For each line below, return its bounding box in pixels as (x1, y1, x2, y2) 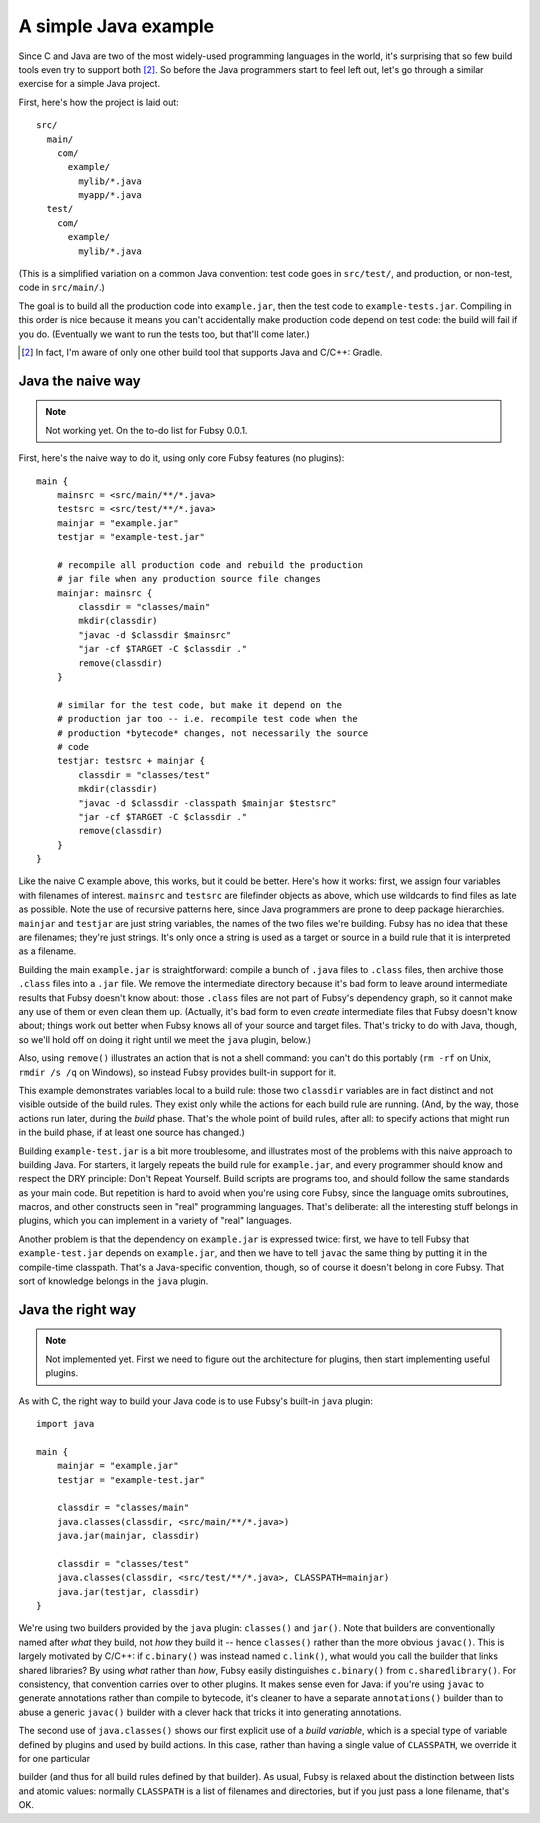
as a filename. (18, 945, 77, 957)
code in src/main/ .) (18, 281, 105, 294)
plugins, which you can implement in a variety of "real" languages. (18, 1215, 292, 1227)
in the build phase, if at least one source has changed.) (18, 1126, 245, 1139)
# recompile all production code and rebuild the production (56, 559, 364, 570)
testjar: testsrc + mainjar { (56, 755, 205, 767)
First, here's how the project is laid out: (18, 96, 179, 108)
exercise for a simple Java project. (18, 78, 160, 90)
